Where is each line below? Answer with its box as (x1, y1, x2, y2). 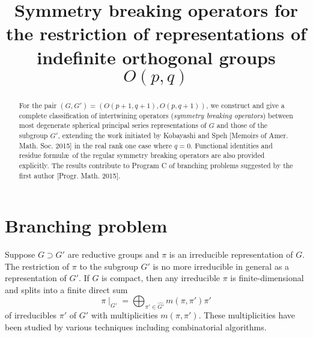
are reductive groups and (67, 248, 159, 261)
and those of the (216, 120, 268, 130)
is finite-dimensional (230, 272, 304, 284)
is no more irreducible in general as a (153, 260, 290, 272)
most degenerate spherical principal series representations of (19, 120, 207, 130)
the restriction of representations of (6, 21, 306, 46)
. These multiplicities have (198, 309, 296, 321)
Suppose (5, 248, 35, 261)
